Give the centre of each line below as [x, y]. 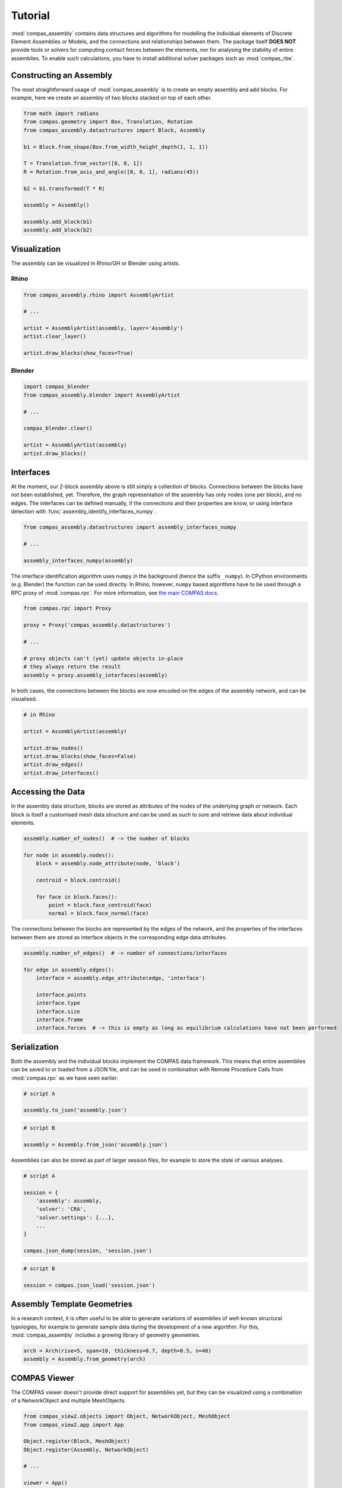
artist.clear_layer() [55, 337]
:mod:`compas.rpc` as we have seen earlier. [65, 1078]
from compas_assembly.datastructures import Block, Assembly [114, 130]
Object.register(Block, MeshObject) [77, 1441]
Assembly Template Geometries [72, 1304]
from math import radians [61, 113]
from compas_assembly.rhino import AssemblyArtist [99, 295]
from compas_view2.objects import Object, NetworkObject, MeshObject [127, 1416]
